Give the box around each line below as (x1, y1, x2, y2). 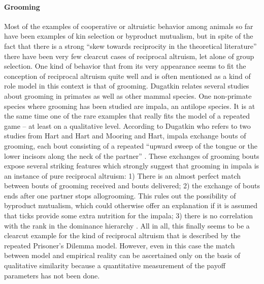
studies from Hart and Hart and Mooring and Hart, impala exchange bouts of (4, 130, 246, 141)
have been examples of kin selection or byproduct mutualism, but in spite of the (4, 31, 253, 41)
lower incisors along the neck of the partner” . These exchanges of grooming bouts (4, 150, 259, 161)
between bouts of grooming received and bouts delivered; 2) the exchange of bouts (4, 180, 260, 191)
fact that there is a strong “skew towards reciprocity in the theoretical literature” (4, 40, 257, 51)
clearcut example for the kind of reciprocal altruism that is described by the (4, 230, 241, 241)
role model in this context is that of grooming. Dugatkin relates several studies (4, 80, 249, 91)
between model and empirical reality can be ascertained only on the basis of (4, 250, 241, 261)
